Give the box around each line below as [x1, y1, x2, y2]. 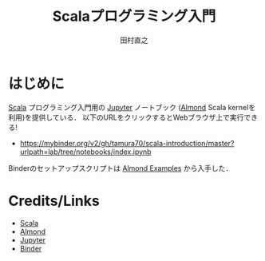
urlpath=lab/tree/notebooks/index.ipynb [19, 147, 152, 156]
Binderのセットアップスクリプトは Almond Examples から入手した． [8, 163, 233, 172]
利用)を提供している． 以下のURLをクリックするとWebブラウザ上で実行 [8, 113, 244, 122]
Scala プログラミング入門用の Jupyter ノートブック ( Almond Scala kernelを [8, 102, 256, 112]
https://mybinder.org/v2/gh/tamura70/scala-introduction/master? [19, 138, 235, 148]
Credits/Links [8, 192, 100, 210]
